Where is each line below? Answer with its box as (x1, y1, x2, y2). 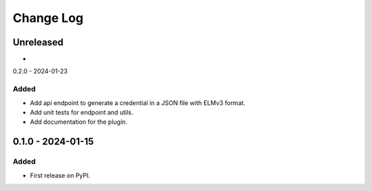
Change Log (12, 10, 84, 25)
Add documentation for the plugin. (30, 117, 127, 126)
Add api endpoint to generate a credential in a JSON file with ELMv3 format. (30, 98, 246, 106)
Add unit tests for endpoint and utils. (30, 108, 134, 116)
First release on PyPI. (30, 171, 91, 179)
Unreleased (12, 36, 64, 48)
